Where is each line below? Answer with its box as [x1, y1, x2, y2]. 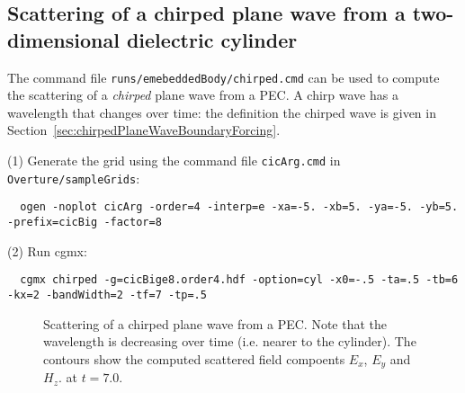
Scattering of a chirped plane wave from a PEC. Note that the [43, 314, 388, 333]
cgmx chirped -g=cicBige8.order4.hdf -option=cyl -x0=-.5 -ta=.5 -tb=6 [20, 273, 459, 287]
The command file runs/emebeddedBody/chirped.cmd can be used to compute [7, 67, 440, 86]
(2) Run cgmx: [7, 241, 87, 260]
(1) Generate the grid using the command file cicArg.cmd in [7, 151, 341, 170]
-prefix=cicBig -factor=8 [7, 216, 162, 228]
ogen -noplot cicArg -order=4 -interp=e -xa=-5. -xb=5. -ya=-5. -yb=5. [20, 201, 459, 214]
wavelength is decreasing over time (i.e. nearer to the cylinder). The [43, 332, 416, 351]
